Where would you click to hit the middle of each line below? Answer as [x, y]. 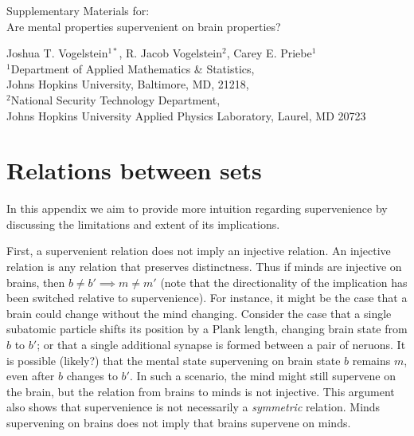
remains [371, 360]
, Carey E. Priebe [269, 53]
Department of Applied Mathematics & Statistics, [133, 68]
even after [31, 376]
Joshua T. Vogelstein [57, 53]
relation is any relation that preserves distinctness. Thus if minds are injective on [204, 267]
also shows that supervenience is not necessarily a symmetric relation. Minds [193, 407]
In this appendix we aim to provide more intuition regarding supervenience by [197, 208]
